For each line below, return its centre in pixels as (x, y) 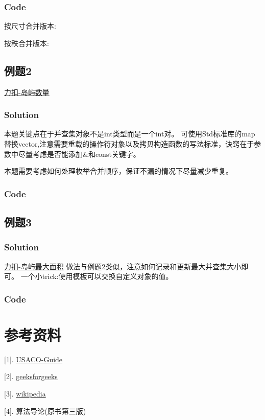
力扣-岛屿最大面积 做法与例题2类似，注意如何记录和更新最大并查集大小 (123, 266)
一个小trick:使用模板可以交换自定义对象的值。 (97, 276)
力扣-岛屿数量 (27, 92)
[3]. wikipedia (25, 393)
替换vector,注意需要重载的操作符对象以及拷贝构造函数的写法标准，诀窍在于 (129, 144)
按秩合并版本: (27, 43)
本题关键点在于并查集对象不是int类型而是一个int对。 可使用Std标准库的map (130, 134)
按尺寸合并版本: (30, 26)
